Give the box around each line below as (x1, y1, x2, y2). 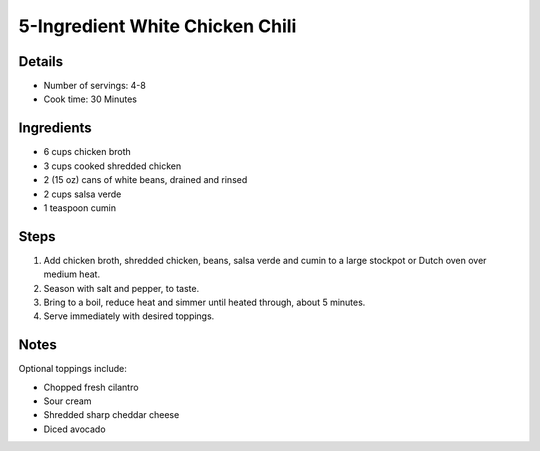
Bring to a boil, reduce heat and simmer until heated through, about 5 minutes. (43, 296, 366, 308)
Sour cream (43, 395, 92, 407)
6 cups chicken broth (43, 146, 132, 158)
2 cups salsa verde (43, 188, 122, 200)
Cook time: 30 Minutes (43, 93, 138, 105)
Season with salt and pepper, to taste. (43, 282, 200, 294)
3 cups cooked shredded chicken (43, 160, 182, 172)
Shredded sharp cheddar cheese (43, 409, 180, 421)
